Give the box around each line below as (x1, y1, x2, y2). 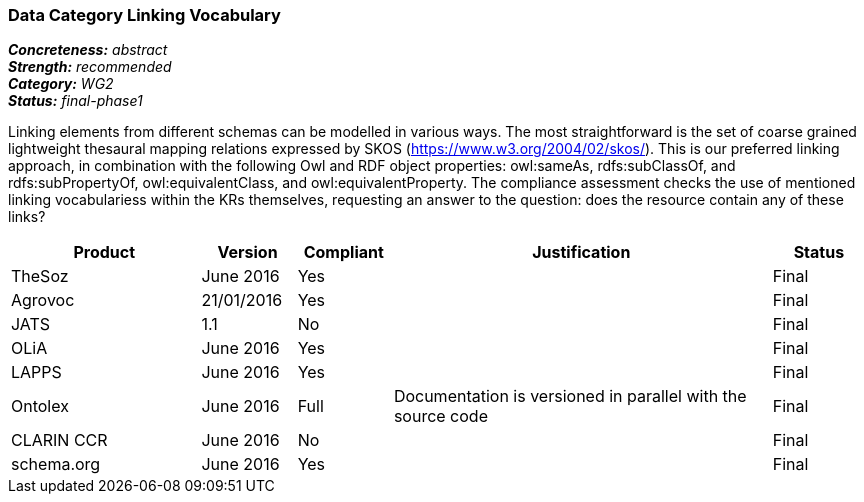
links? (8, 208, 46, 226)
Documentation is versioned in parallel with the (393, 386, 747, 407)
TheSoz (11, 266, 69, 287)
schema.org (11, 454, 101, 475)
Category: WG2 (8, 75, 114, 93)
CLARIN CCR (11, 430, 108, 451)
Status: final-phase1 (8, 92, 143, 110)
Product (73, 242, 136, 263)
